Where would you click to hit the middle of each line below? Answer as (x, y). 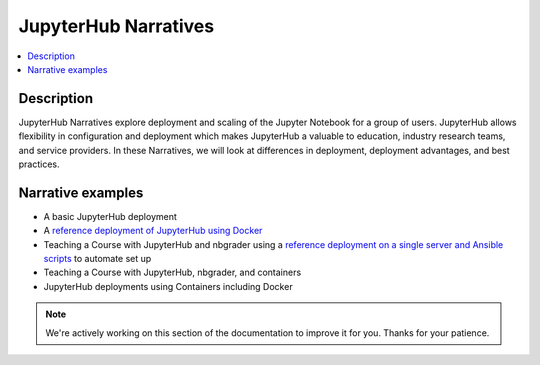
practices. (39, 164)
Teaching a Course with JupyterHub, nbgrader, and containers (172, 272)
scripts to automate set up (97, 259)
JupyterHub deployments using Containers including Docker (168, 286)
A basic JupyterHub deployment (110, 216)
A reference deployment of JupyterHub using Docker (153, 231)
